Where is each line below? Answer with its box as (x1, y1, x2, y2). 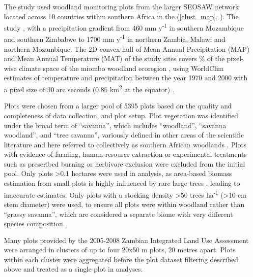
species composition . (4, 218, 67, 229)
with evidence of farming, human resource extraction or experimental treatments (4, 149, 247, 159)
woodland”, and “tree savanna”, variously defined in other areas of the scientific (4, 130, 244, 140)
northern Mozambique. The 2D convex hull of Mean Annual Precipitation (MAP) (4, 43, 250, 54)
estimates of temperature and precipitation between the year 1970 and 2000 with (4, 72, 248, 83)
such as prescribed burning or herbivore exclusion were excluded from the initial (4, 158, 245, 169)
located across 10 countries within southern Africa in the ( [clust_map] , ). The (4, 11, 239, 21)
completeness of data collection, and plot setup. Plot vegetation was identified (4, 110, 238, 120)
